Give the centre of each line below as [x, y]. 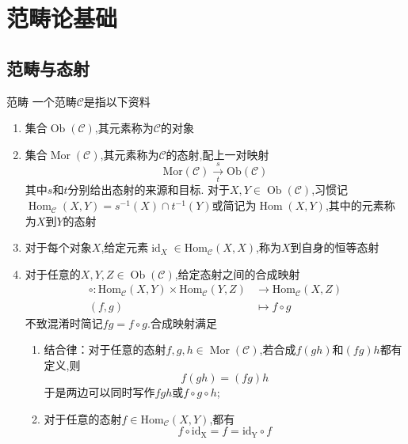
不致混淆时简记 [64, 323]
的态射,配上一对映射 [217, 154]
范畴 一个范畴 [42, 101]
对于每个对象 [58, 247]
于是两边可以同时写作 [99, 392]
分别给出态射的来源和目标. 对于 [149, 190]
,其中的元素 [355, 205]
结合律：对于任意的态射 [105, 349]
